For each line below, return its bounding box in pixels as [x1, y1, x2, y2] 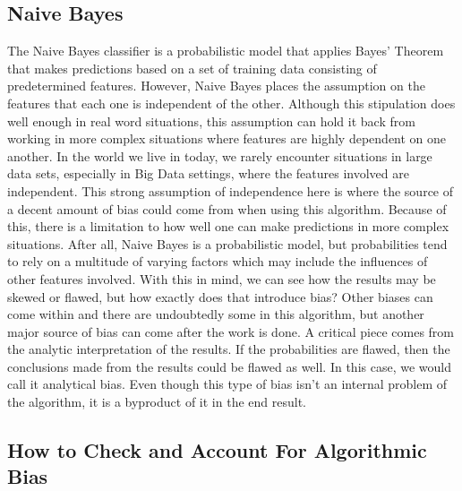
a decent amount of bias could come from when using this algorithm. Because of [7, 199, 447, 218]
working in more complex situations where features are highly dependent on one [7, 129, 447, 148]
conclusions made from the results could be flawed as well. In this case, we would [7, 357, 451, 375]
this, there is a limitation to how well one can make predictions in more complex [7, 217, 449, 236]
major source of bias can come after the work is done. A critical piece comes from [7, 322, 455, 340]
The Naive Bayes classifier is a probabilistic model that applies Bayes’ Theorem [7, 41, 444, 60]
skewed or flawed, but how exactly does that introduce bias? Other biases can [7, 287, 433, 306]
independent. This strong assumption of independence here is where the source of [7, 181, 454, 200]
